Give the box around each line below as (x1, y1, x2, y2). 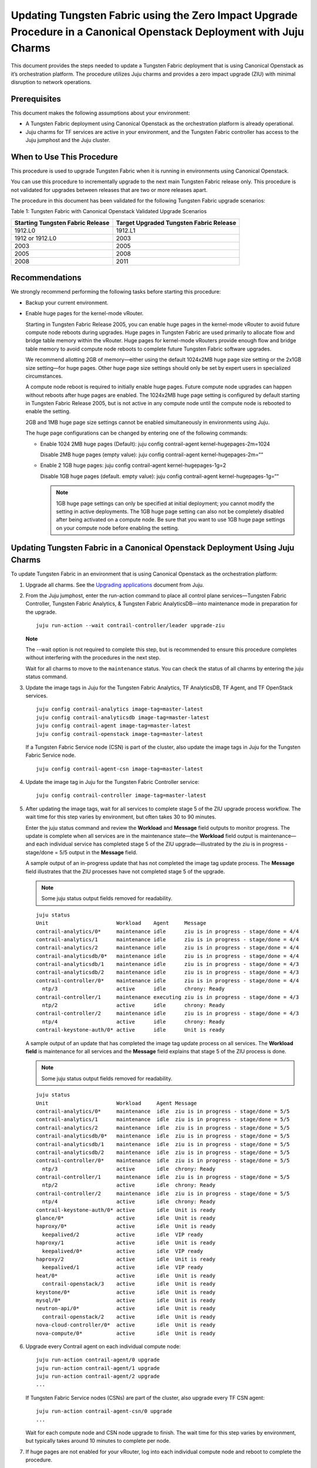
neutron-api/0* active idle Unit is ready (36, 1305, 215, 1312)
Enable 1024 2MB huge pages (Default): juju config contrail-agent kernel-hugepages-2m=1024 (40, 440, 270, 447)
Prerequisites (11, 94, 61, 104)
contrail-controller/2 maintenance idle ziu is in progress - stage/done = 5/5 (36, 1190, 290, 1197)
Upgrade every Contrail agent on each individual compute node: (25, 1342, 181, 1350)
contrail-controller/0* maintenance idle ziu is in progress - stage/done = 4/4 (36, 977, 299, 984)
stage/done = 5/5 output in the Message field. (25, 849, 138, 856)
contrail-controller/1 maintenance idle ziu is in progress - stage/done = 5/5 (36, 1174, 290, 1180)
